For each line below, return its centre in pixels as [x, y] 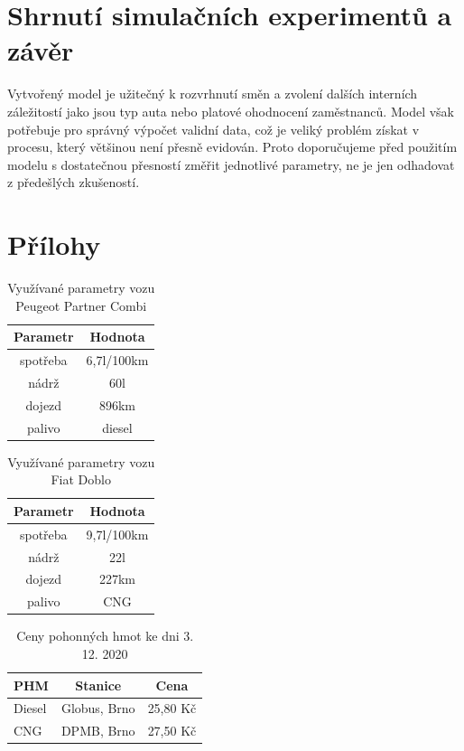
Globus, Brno [98, 708]
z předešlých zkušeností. [74, 182]
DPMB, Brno [98, 731]
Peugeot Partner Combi [81, 305]
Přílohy [54, 244]
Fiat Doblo [81, 479]
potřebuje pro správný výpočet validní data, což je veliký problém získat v [213, 129]
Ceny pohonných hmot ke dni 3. [105, 636]
